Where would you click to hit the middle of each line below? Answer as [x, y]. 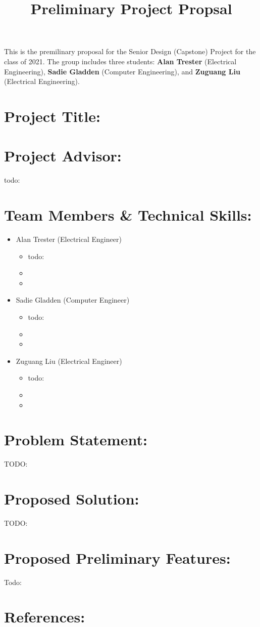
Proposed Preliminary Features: [117, 557]
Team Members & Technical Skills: [128, 215]
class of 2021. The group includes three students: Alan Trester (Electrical [120, 61]
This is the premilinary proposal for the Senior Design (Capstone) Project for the [130, 51]
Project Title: [52, 116]
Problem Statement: [76, 440]
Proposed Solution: [72, 498]
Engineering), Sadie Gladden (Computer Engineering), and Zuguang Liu [122, 71]
